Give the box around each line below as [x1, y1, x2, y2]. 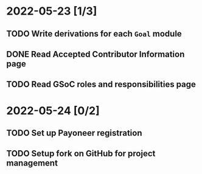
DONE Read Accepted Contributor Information [6, 49, 185, 59]
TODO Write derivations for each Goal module [6, 29, 183, 39]
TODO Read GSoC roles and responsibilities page [6, 79, 197, 89]
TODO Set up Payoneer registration [6, 128, 142, 138]
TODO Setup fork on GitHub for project [6, 148, 156, 159]
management [6, 158, 58, 169]
